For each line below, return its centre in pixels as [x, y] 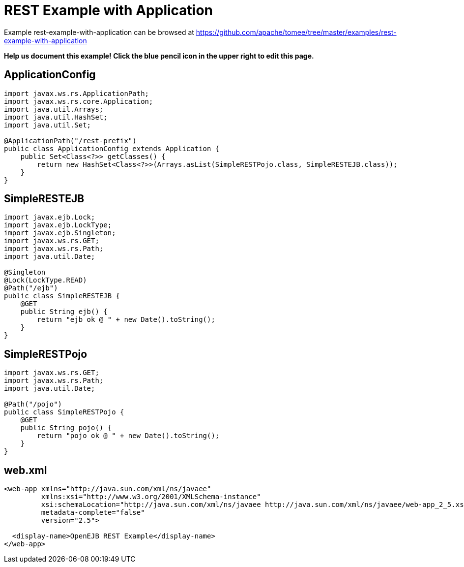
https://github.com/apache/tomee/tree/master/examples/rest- [296, 32]
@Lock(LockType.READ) [45, 280]
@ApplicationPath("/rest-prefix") [70, 141]
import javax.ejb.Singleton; [60, 233]
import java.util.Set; [48, 125]
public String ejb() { [64, 312]
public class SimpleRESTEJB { [62, 296]
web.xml [26, 470]
